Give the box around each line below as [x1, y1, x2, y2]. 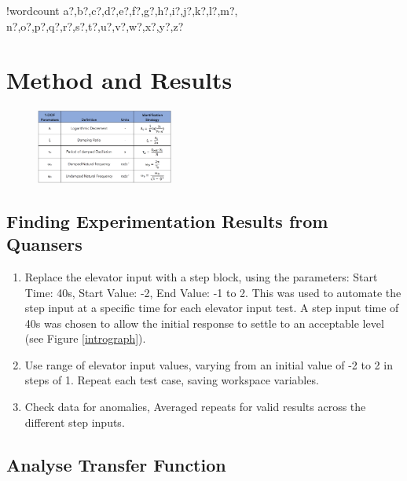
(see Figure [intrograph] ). [24, 330, 146, 347]
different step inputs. [24, 413, 125, 430]
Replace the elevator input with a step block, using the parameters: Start [24, 268, 378, 285]
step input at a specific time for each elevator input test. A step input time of [24, 299, 399, 316]
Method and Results [6, 64, 233, 96]
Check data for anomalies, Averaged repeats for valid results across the [24, 398, 366, 415]
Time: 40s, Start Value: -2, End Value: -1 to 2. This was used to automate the [24, 284, 401, 300]
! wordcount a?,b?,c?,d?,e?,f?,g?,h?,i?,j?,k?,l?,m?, [6, 2, 238, 18]
